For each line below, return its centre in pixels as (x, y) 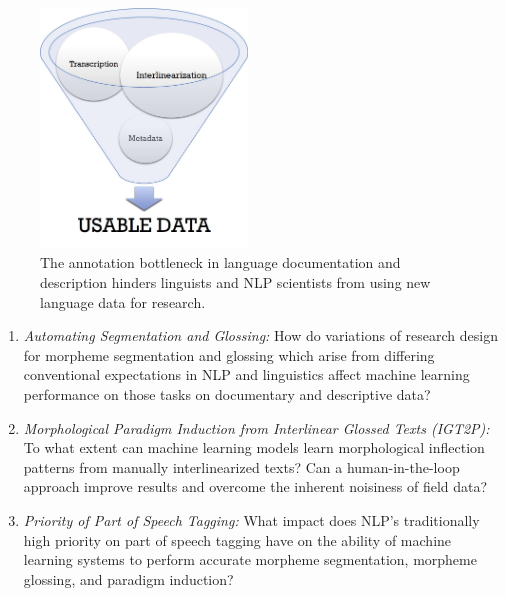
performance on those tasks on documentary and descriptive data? (227, 394)
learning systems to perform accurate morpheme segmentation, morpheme (250, 559)
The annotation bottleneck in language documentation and (220, 262)
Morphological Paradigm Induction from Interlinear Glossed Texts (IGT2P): (256, 427)
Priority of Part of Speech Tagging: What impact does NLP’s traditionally (251, 520)
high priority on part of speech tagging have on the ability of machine (237, 539)
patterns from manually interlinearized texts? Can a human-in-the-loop (241, 466)
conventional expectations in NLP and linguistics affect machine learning (246, 374)
